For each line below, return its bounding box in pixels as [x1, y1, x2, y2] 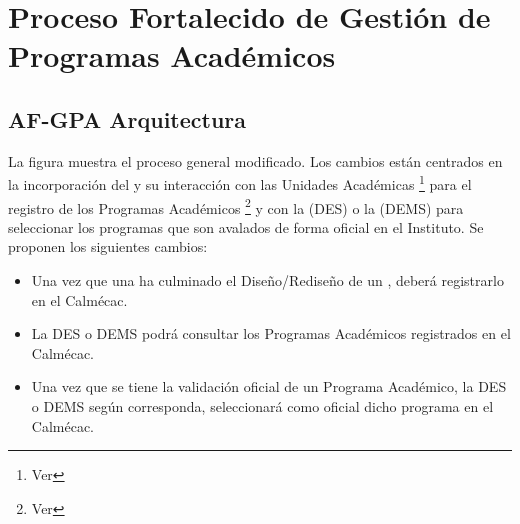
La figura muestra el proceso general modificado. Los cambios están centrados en [8, 150, 503, 171]
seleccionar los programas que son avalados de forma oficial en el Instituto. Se [8, 216, 484, 237]
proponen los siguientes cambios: [8, 236, 208, 257]
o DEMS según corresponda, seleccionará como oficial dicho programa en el [31, 396, 494, 417]
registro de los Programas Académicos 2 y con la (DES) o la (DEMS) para [8, 194, 464, 218]
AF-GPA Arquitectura [8, 103, 247, 134]
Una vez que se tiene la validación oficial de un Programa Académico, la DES [31, 376, 507, 397]
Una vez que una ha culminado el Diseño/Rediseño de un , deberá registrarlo [31, 270, 504, 291]
